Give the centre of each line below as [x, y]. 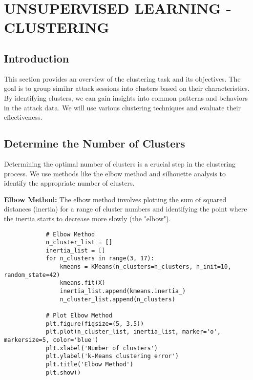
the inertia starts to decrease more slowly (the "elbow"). [87, 218]
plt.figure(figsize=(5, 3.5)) [95, 324]
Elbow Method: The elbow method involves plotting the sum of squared [115, 199]
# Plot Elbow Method [79, 316]
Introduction [37, 58]
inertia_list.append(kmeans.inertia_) [123, 291]
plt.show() [63, 372]
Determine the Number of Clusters [95, 143]
